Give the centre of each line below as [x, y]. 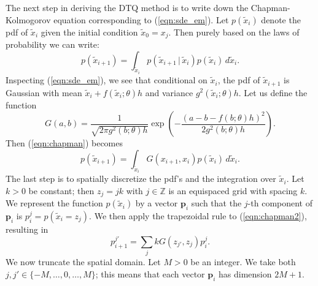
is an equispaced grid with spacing [233, 190]
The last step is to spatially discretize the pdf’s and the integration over [141, 179]
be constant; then [61, 190]
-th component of [280, 203]
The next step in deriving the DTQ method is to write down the [127, 7]
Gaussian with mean [44, 92]
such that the [216, 203]
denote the [281, 19]
